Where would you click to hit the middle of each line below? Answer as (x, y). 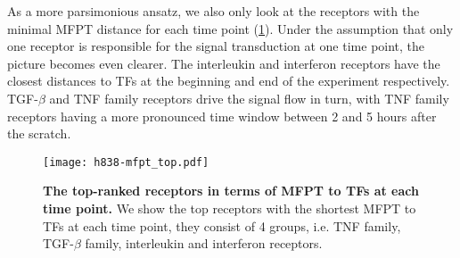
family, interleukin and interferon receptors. (204, 243)
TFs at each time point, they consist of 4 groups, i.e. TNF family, (222, 225)
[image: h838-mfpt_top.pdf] (126, 162)
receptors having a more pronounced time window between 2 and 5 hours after (222, 116)
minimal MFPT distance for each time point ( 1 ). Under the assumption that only (230, 28)
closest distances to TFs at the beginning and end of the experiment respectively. (229, 81)
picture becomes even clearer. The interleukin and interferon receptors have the (224, 63)
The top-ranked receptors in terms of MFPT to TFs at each (231, 191)
